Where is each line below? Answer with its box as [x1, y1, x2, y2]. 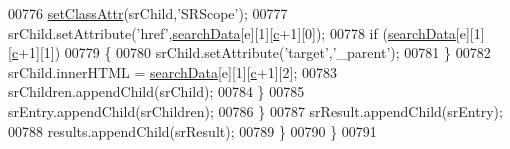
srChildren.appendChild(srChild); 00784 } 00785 [8, 81, 305, 102]
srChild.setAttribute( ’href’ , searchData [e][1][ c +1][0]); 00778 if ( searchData [8, 22, 456, 43]
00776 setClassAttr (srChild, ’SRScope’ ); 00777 [8, 3, 288, 23]
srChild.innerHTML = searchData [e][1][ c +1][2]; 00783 [8, 61, 337, 82]
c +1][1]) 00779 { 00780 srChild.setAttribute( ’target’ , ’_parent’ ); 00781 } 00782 [11, 42, 491, 63]
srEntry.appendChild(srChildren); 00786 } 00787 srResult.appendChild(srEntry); [8, 100, 503, 121]
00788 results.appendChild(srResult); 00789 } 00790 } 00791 [8, 120, 377, 141]
